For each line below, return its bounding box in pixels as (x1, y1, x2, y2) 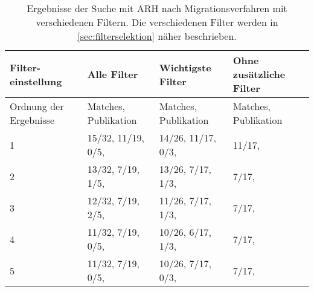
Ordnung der (10, 99, 64, 113)
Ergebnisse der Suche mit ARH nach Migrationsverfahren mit (27, 1, 287, 15)
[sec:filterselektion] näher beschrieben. (77, 29, 237, 43)
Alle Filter (87, 67, 138, 81)
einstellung (10, 74, 62, 88)
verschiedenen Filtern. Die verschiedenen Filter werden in (36, 15, 278, 29)
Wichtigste (159, 60, 211, 74)
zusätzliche (232, 67, 286, 81)
